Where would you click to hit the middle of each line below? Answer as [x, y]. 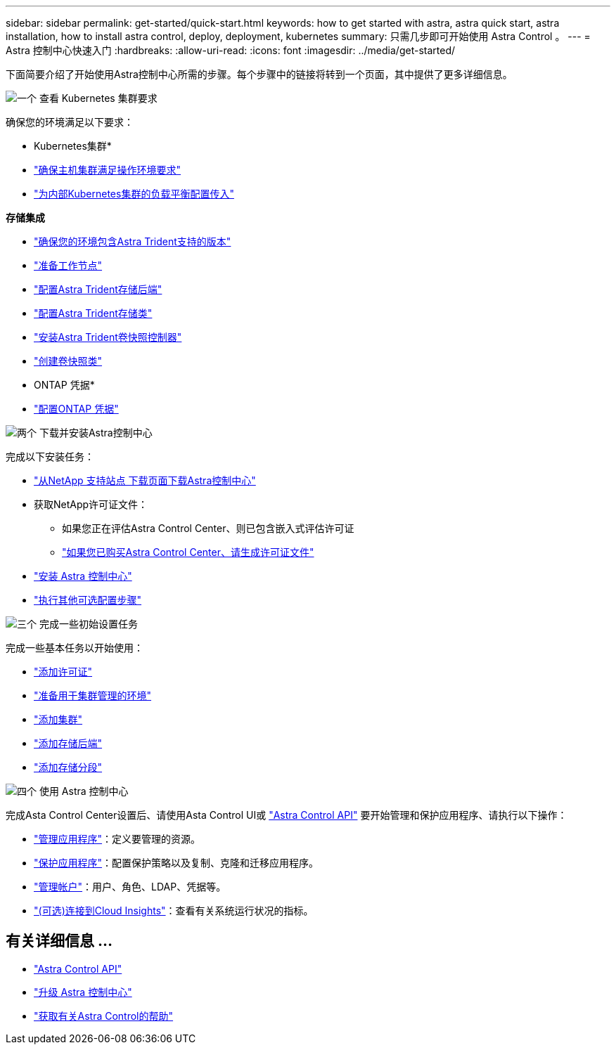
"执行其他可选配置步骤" [88, 600]
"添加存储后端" [68, 743]
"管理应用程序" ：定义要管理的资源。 [117, 839]
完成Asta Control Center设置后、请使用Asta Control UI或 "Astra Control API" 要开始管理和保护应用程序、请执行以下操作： [287, 815]
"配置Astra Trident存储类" [93, 313]
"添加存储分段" [68, 767]
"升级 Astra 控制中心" [83, 992]
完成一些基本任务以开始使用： [75, 648]
